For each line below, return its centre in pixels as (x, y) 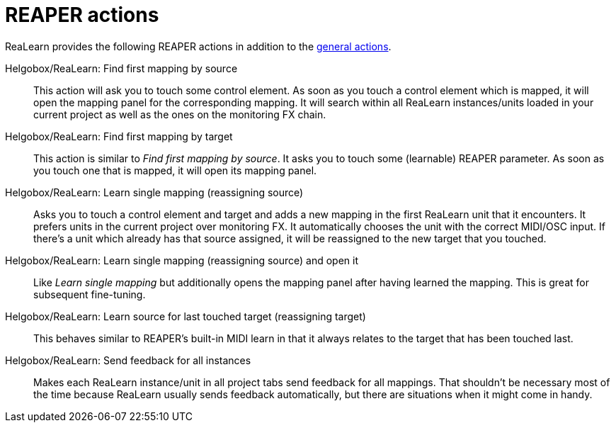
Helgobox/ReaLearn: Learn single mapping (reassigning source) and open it (182, 260)
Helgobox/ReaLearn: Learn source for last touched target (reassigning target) (186, 316)
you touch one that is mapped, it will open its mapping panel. (175, 170)
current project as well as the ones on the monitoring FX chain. (180, 114)
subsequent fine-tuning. (90, 294)
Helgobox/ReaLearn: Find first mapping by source (121, 68)
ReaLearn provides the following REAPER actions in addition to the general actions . (198, 46)
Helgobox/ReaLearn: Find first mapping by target (119, 136)
